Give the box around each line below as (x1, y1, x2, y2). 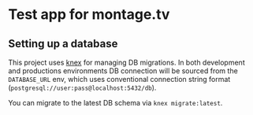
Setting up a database (8, 37, 118, 50)
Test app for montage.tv (8, 6, 170, 24)
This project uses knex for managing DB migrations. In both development (8, 57, 246, 67)
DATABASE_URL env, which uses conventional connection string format (8, 75, 231, 83)
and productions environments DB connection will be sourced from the (8, 66, 238, 76)
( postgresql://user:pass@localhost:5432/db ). (8, 83, 157, 92)
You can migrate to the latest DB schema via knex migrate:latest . (8, 98, 223, 107)
